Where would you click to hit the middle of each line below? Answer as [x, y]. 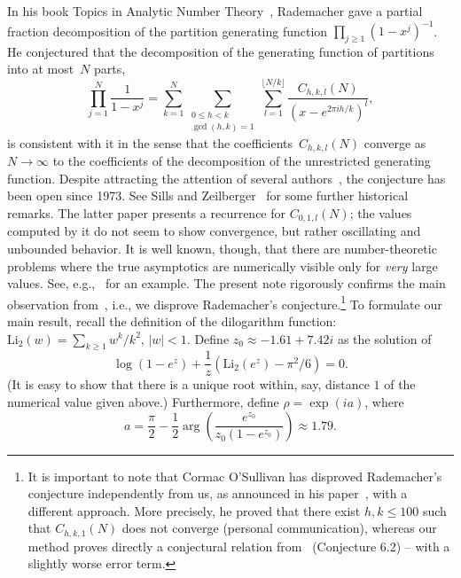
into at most [41, 69]
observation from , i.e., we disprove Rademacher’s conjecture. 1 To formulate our [225, 302]
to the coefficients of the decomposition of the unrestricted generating [242, 161]
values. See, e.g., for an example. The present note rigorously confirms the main [227, 283]
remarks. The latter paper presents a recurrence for [147, 212]
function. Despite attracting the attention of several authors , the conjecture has [227, 178]
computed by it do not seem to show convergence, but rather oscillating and [214, 231]
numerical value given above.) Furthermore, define [143, 402]
